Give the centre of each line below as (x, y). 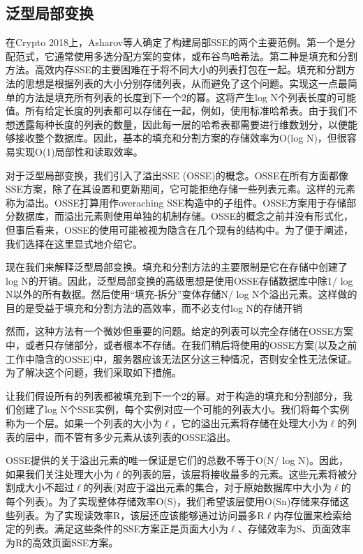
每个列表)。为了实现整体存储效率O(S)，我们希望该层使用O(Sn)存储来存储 (173, 501)
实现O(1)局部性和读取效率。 (79, 151)
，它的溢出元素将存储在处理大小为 (250, 423)
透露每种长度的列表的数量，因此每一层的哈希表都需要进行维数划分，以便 (181, 124)
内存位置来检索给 (313, 515)
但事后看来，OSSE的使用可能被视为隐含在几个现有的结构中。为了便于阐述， (179, 229)
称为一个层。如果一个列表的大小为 (84, 423)
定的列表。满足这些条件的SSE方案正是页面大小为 (117, 529)
